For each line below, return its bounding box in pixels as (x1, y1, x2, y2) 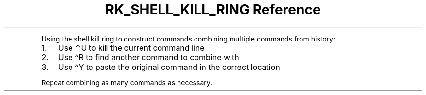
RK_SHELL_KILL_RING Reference (105, 1, 321, 18)
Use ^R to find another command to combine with (58, 52, 239, 62)
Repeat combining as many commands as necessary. (41, 78, 213, 87)
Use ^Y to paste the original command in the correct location (58, 62, 280, 72)
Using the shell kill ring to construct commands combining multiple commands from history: (41, 34, 336, 43)
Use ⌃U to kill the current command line (58, 42, 205, 53)
